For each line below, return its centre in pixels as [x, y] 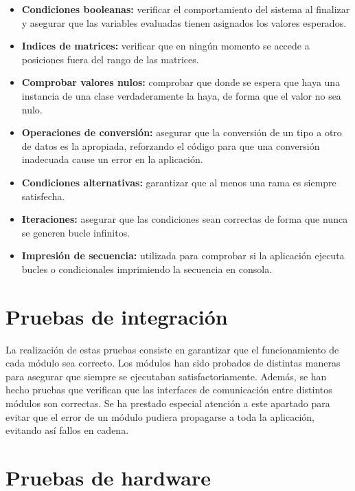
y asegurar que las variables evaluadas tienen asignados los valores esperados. [184, 22]
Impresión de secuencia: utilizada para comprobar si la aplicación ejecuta [183, 255]
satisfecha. [43, 196]
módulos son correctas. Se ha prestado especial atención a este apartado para [168, 403]
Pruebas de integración [117, 316]
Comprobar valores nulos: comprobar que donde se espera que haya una [181, 82]
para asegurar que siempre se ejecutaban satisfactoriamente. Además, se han [166, 376]
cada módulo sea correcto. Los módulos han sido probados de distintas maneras [173, 363]
